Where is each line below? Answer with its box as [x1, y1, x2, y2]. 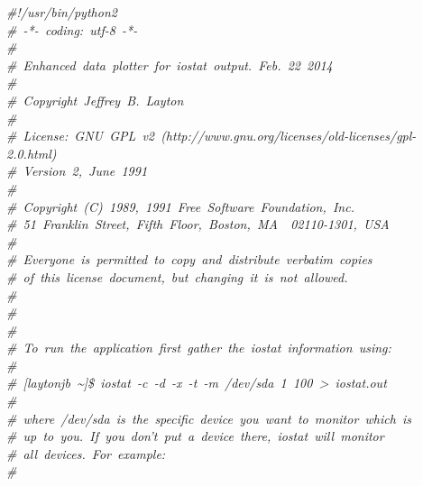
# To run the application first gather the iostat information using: [6, 338, 391, 357]
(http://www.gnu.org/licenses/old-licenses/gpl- [161, 126, 417, 145]
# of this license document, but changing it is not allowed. [6, 267, 348, 286]
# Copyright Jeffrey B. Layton [6, 90, 184, 109]
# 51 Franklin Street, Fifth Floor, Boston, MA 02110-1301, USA [6, 215, 390, 234]
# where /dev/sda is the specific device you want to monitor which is [6, 408, 411, 427]
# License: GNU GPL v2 [6, 126, 154, 145]
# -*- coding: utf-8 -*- [6, 20, 138, 39]
